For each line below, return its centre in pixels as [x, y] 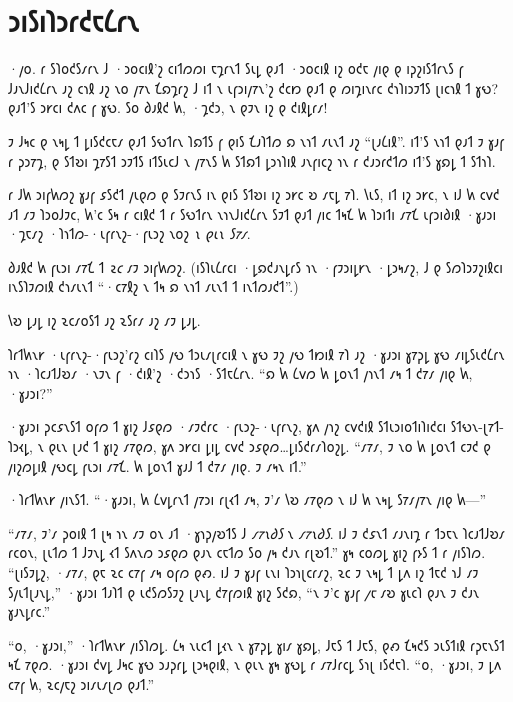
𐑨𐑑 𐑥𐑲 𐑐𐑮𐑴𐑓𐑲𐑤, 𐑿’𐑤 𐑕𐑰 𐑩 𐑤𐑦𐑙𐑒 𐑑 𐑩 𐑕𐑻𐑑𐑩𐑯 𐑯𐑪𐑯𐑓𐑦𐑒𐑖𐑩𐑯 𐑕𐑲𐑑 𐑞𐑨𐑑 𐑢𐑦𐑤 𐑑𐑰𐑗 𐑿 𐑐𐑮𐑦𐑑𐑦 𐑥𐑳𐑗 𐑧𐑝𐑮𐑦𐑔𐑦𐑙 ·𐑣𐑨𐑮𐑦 [252, 213]
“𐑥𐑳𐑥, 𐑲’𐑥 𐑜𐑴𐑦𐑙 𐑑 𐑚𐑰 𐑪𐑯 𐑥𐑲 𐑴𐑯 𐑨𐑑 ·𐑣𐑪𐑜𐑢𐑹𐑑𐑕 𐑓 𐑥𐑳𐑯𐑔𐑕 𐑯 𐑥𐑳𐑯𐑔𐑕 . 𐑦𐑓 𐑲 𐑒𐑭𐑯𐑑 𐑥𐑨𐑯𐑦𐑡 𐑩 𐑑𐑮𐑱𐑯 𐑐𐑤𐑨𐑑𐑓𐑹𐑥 [256, 532]
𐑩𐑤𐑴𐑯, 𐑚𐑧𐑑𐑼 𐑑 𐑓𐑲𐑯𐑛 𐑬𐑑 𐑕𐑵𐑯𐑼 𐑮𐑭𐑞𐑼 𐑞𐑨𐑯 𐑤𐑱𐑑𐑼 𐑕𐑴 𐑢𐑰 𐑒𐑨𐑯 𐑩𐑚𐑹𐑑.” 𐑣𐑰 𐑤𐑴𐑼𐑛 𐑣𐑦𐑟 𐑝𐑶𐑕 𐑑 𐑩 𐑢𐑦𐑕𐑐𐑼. [247, 552]
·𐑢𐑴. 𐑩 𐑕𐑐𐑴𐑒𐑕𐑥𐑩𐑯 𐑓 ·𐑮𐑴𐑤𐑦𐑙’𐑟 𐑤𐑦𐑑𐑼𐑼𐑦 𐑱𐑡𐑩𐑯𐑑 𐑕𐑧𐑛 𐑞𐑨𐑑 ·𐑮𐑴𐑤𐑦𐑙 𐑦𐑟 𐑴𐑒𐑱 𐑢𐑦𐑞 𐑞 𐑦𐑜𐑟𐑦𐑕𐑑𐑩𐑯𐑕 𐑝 [236, 68]
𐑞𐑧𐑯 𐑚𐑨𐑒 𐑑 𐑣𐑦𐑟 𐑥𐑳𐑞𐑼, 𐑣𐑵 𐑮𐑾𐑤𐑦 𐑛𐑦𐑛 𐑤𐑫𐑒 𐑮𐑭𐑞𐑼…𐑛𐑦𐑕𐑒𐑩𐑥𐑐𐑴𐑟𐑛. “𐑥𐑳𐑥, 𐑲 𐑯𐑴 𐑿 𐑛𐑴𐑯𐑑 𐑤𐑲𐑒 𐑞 [269, 446]
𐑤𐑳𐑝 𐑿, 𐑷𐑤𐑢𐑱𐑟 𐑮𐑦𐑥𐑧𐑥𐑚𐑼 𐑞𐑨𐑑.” [81, 683]
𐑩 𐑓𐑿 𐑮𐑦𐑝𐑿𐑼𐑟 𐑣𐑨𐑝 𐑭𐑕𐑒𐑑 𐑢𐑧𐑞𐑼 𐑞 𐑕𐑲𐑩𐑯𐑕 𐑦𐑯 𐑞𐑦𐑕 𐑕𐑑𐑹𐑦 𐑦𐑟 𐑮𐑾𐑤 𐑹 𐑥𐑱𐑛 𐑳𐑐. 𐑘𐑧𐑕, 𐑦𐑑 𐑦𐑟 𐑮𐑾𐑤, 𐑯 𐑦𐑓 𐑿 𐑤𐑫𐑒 [254, 194]
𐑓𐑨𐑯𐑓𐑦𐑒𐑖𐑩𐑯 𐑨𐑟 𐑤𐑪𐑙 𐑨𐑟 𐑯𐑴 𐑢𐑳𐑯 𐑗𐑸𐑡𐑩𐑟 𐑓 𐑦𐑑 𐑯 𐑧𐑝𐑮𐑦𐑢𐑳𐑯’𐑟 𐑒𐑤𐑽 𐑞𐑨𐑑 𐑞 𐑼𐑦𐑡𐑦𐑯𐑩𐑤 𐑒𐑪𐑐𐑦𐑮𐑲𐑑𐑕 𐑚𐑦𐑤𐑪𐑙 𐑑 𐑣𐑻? [253, 87]
